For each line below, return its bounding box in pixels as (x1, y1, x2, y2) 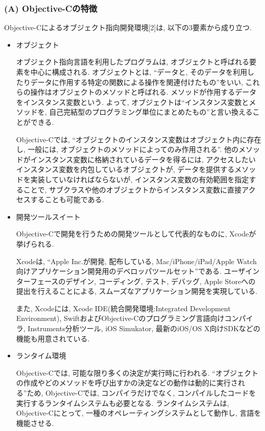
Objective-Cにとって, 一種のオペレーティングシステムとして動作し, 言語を (16, 407, 261, 418)
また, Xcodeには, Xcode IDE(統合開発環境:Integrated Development (16, 303, 231, 313)
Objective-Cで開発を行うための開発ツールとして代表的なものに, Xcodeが (16, 228, 256, 239)
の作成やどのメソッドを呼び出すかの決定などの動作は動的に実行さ (16, 377, 238, 388)
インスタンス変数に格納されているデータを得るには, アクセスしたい (30, 154, 256, 164)
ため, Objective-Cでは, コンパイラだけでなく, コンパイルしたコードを (27, 387, 256, 398)
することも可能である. (30, 194, 104, 205)
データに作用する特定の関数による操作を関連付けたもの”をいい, (30, 76, 243, 87)
